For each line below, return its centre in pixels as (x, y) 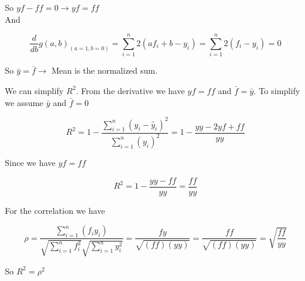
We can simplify (34, 90)
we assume (24, 102)
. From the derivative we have (130, 90)
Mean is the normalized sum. (105, 70)
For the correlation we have (55, 210)
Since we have (30, 162)
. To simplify (277, 90)
